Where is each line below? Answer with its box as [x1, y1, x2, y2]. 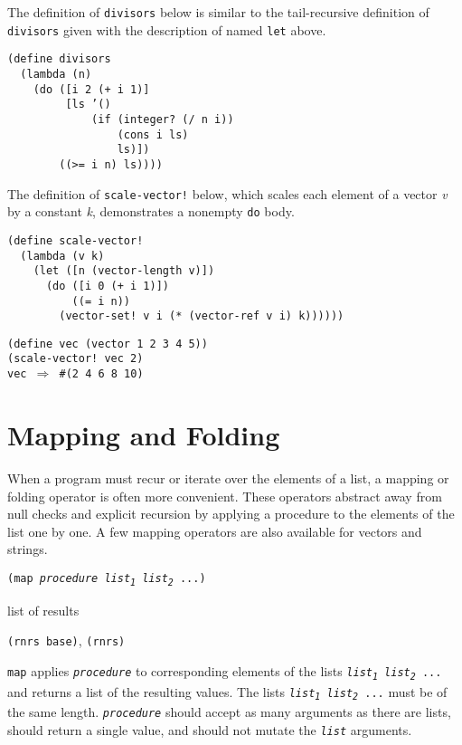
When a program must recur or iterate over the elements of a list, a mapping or [7, 468, 449, 487]
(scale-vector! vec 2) [7, 352, 144, 366]
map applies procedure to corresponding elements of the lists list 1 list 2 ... [7, 661, 442, 682]
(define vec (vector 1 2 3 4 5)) [7, 337, 208, 350]
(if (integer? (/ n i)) [91, 112, 234, 126]
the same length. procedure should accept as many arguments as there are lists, [7, 702, 451, 721]
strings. [7, 540, 48, 559]
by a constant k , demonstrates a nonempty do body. [7, 202, 295, 221]
